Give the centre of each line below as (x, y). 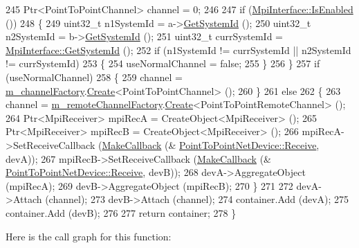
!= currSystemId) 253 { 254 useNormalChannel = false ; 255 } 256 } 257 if (163, 63)
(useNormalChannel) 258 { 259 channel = (94, 77)
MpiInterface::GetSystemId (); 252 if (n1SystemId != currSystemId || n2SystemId (178, 50)
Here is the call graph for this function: (89, 236)
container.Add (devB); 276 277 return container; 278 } (121, 212)
